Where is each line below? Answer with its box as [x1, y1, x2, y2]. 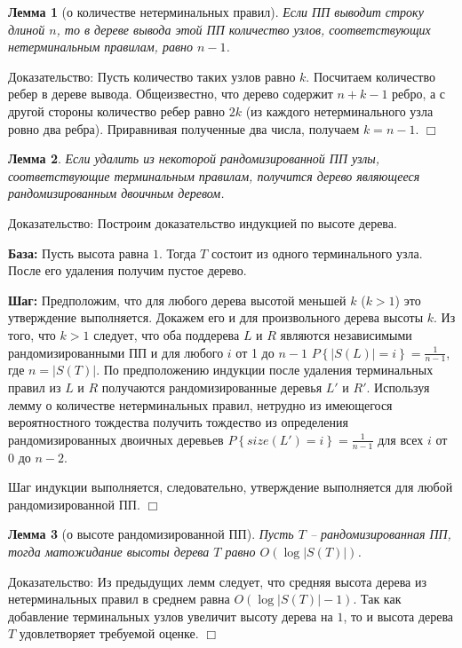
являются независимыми [280, 325, 412, 344]
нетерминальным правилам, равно [8, 37, 193, 56]
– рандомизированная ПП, [309, 525, 451, 543]
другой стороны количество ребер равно [8, 101, 226, 120]
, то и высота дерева [343, 606, 454, 625]
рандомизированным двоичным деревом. [8, 184, 225, 202]
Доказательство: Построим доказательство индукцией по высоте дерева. [8, 213, 397, 232]
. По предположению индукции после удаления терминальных [96, 360, 434, 379]
